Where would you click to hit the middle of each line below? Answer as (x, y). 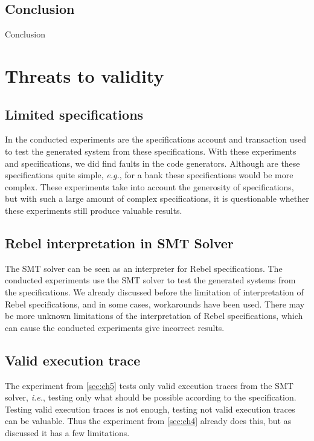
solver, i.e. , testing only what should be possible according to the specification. (151, 397)
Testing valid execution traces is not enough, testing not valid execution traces (150, 409)
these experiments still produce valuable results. (94, 210)
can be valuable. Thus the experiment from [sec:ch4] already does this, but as (148, 421)
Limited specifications (74, 114)
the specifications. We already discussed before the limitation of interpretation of (154, 291)
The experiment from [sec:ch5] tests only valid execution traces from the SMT (149, 385)
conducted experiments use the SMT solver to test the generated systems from (150, 280)
